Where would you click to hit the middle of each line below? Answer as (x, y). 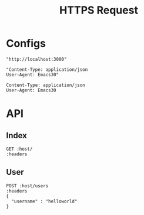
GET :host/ (19, 149)
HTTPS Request (99, 10)
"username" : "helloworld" (44, 201)
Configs (26, 43)
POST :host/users (27, 186)
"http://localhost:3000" (36, 59)
